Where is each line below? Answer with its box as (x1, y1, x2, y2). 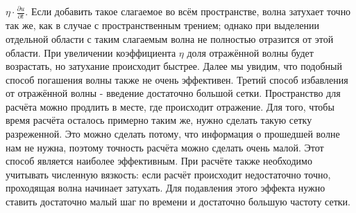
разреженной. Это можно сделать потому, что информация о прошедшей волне (6, 127, 340, 141)
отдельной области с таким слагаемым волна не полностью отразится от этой (6, 31, 334, 46)
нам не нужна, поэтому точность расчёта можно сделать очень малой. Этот (6, 140, 324, 154)
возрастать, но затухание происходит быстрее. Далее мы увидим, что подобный (6, 59, 342, 73)
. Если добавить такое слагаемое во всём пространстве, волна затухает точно (25, 4, 351, 18)
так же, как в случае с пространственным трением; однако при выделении (6, 18, 319, 33)
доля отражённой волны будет (187, 45, 314, 59)
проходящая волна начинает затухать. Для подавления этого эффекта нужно (6, 180, 325, 195)
